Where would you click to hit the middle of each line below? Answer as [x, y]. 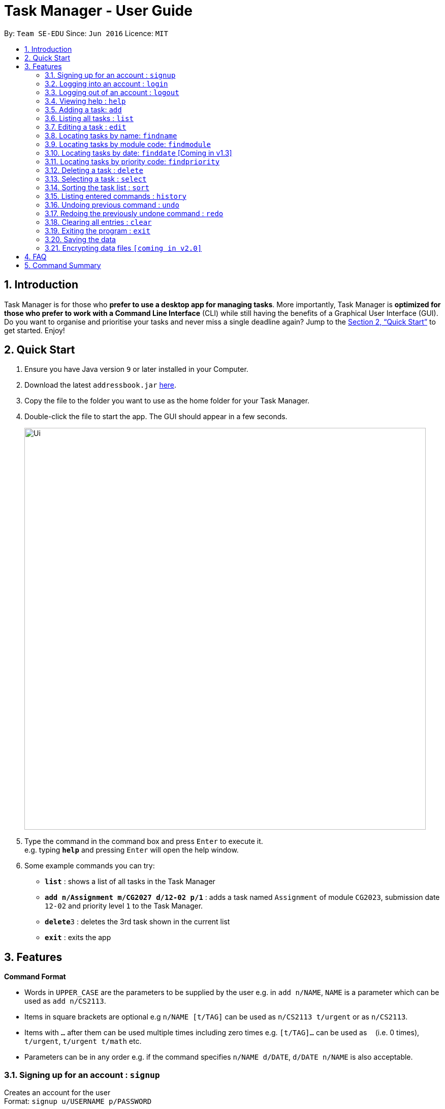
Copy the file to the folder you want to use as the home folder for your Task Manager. [167, 401]
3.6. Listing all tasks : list [89, 118]
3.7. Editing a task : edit [86, 127]
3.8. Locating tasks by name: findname [111, 135]
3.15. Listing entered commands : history [116, 196]
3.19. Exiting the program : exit [98, 230]
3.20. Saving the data [80, 239]
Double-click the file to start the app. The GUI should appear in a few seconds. [156, 417]
